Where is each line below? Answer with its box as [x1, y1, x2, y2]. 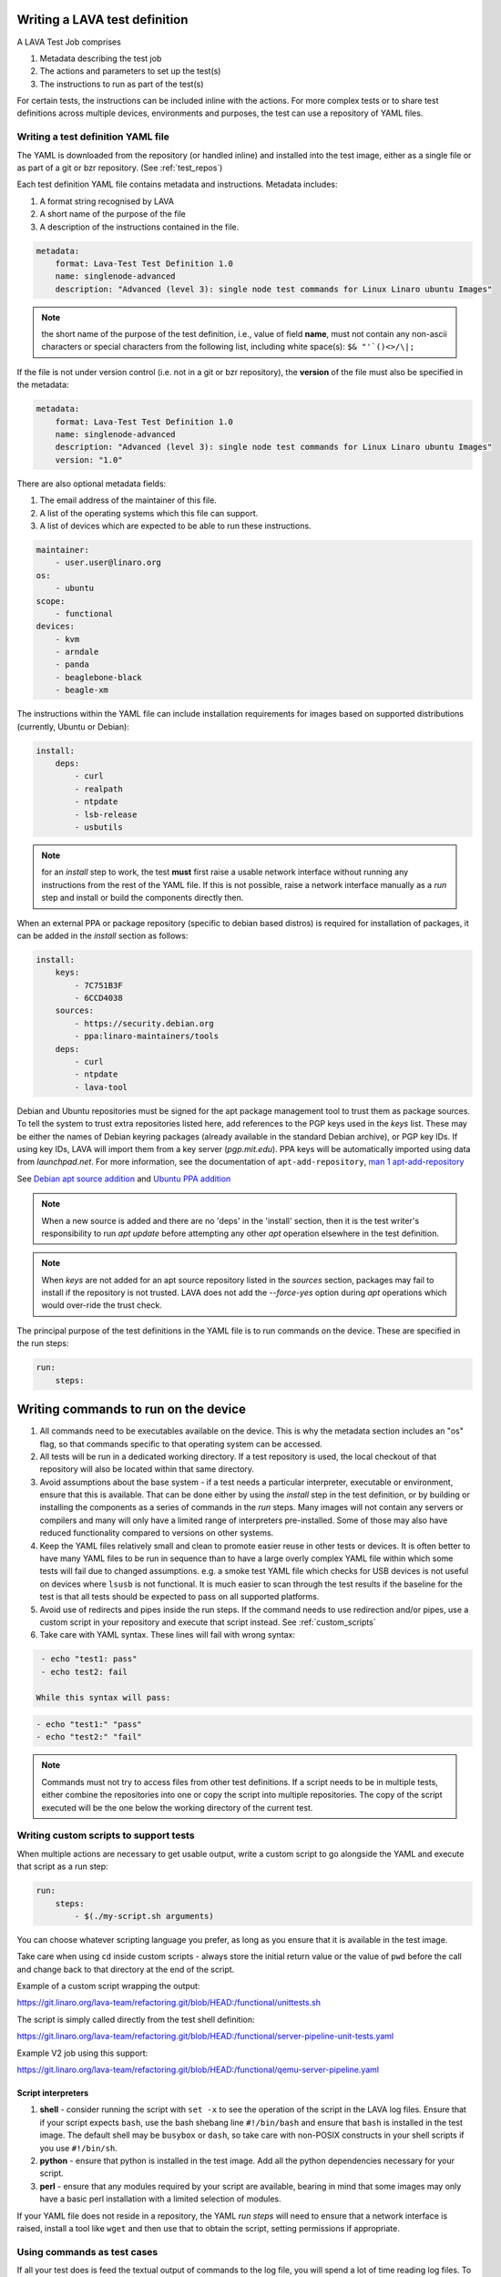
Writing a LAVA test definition [16, 12, 189, 27]
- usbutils [74, 822, 123, 832]
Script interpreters [16, 2088, 89, 2098]
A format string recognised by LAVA [39, 196, 175, 207]
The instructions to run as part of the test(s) [39, 78, 204, 89]
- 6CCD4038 [74, 993, 123, 1004]
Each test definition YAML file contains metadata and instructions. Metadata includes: [16, 179, 338, 190]
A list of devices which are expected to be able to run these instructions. [39, 520, 312, 531]
